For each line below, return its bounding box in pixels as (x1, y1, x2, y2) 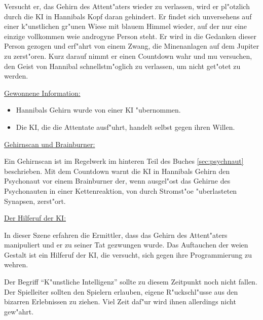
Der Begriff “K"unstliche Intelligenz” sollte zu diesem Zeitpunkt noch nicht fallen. (4, 276, 257, 287)
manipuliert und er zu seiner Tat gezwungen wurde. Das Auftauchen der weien (4, 239, 248, 250)
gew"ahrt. (4, 306, 34, 316)
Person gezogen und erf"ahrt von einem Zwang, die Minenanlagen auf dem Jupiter (4, 41, 259, 51)
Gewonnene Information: (4, 87, 81, 98)
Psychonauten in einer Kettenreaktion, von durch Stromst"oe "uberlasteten (4, 185, 237, 196)
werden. (4, 70, 28, 81)
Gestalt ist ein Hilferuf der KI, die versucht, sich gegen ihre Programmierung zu (4, 249, 252, 260)
